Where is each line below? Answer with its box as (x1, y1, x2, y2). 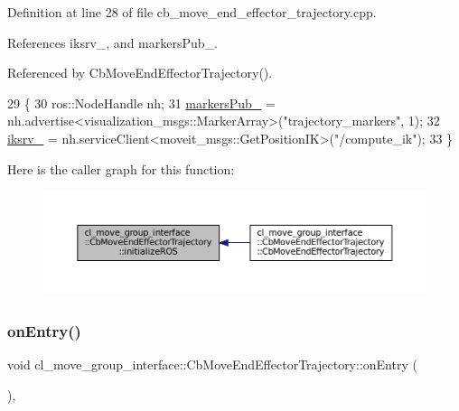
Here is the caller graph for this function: (7, 159, 235, 178)
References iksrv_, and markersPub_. (7, 33, 218, 51)
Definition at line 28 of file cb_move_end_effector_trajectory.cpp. (7, 3, 377, 21)
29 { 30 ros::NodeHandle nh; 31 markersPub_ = (7, 93, 276, 112)
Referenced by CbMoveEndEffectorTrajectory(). (7, 63, 273, 82)
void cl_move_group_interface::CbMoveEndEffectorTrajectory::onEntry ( (7, 355, 417, 374)
